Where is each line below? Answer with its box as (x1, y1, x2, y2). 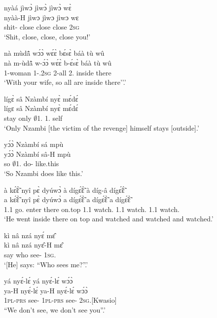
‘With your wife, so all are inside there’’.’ (4, 77, 126, 87)
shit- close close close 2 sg (4, 22, 79, 32)
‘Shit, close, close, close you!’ (4, 31, 91, 41)
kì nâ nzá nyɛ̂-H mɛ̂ (4, 240, 63, 250)
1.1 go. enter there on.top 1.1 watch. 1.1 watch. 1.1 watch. (4, 204, 180, 214)
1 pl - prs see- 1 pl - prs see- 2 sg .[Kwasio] (4, 295, 117, 305)
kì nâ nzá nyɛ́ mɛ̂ (4, 230, 55, 240)
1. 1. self (37, 112, 63, 123)
